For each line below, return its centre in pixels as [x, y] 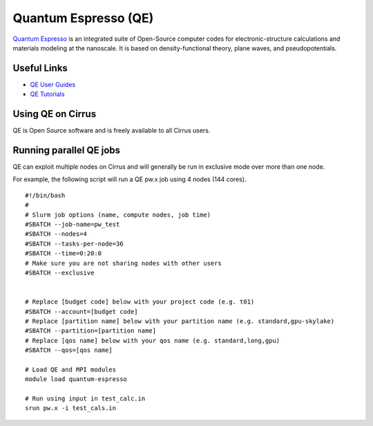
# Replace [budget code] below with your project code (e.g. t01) [140, 302]
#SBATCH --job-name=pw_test [73, 224]
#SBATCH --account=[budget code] [82, 312]
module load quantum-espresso [76, 379]
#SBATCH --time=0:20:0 [64, 253]
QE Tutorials [47, 94]
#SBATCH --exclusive [60, 272]
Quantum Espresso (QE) [83, 18]
